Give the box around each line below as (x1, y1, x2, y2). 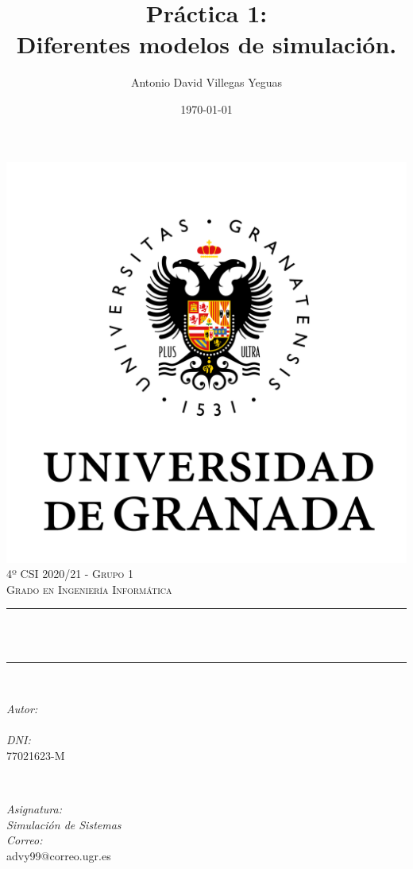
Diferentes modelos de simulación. (16, 28, 397, 60)
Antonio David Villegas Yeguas (130, 74, 283, 91)
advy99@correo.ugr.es (6, 847, 111, 863)
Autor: (6, 700, 38, 717)
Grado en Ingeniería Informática (6, 580, 172, 597)
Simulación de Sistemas (6, 816, 122, 832)
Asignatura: (6, 801, 62, 817)
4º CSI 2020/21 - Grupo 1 (6, 565, 133, 582)
